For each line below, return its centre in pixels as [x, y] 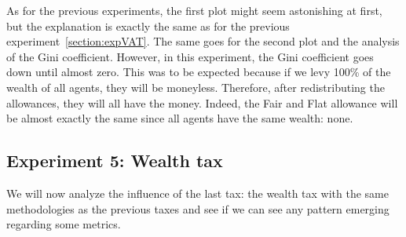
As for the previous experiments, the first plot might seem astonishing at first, [194, 10]
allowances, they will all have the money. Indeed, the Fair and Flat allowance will [202, 102]
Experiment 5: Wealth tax [115, 160]
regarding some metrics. [64, 224]
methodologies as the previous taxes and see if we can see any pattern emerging [198, 208]
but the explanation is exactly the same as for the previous [148, 26]
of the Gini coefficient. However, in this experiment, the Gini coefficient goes [190, 56]
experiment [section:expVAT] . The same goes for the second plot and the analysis [203, 41]
